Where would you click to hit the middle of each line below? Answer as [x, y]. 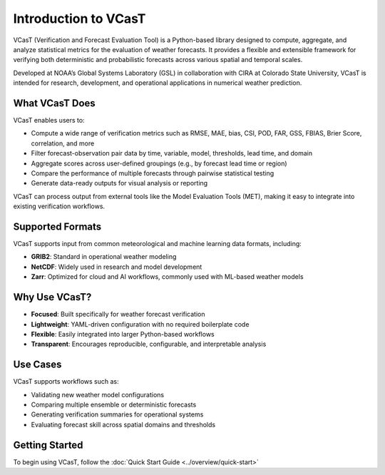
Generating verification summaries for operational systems [117, 414]
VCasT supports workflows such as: [66, 382]
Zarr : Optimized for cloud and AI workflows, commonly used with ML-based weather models [167, 277]
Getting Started [48, 445]
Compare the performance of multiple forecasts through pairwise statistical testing [153, 173]
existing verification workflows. [59, 206]
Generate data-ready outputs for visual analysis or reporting [119, 183]
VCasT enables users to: [49, 121]
